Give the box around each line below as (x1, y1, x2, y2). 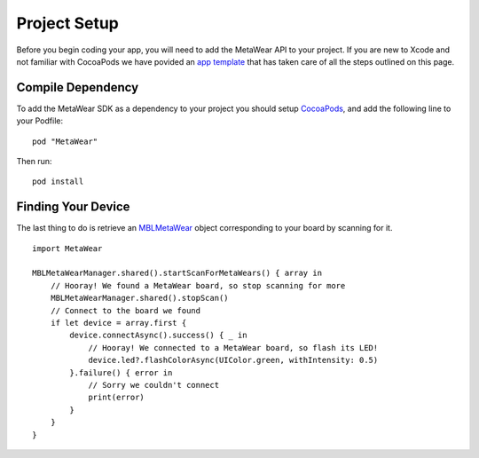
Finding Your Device (16, 200, 130, 215)
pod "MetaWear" (32, 136, 98, 146)
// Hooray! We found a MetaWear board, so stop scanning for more (50, 280, 346, 290)
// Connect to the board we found (50, 305, 201, 315)
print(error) (88, 392, 145, 403)
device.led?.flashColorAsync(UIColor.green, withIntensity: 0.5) (88, 355, 379, 366)
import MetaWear (32, 243, 103, 253)
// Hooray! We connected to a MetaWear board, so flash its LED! (88, 343, 379, 352)
